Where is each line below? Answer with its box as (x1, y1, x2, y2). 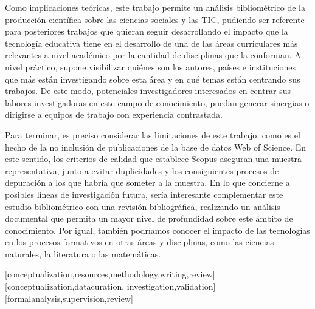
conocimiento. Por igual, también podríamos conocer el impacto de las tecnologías (5, 223, 310, 236)
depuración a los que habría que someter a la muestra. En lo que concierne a (5, 176, 290, 189)
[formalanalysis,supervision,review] (5, 291, 133, 304)
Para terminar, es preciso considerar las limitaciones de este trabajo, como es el (5, 128, 300, 141)
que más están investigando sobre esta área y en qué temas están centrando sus (5, 72, 300, 85)
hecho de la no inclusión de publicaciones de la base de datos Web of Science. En (5, 140, 306, 153)
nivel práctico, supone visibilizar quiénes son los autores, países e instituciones (5, 60, 296, 73)
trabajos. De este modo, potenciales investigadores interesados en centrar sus (5, 84, 291, 97)
